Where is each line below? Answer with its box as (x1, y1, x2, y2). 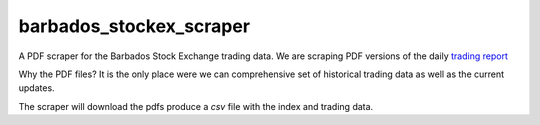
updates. (18, 82, 55, 94)
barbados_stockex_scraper (18, 15, 250, 37)
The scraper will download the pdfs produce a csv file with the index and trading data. (18, 100, 374, 112)
